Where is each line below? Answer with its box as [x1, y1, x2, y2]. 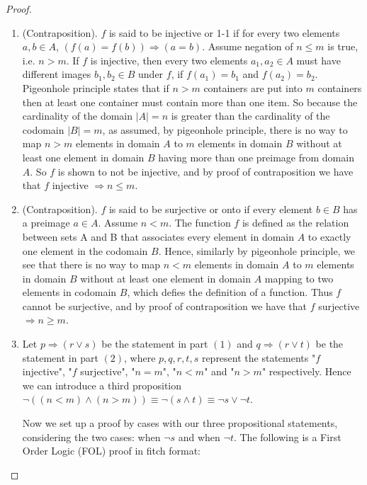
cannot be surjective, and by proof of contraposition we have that [22, 298, 307, 313]
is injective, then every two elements [90, 52, 248, 67]
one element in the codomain [22, 243, 148, 258]
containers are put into [203, 80, 303, 95]
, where [124, 350, 156, 365]
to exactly [307, 229, 351, 244]
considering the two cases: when [22, 429, 161, 444]
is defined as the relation [242, 215, 349, 230]
